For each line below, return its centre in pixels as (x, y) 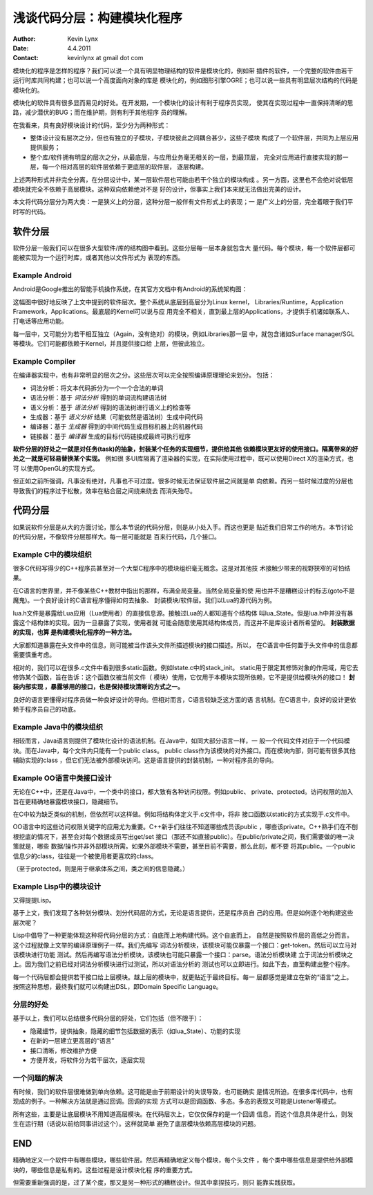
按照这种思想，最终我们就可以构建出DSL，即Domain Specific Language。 (117, 987)
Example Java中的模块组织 (58, 727)
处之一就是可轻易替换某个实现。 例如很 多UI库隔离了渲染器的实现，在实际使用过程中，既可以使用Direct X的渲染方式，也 (183, 458)
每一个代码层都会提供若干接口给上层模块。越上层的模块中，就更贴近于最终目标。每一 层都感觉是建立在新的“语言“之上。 (183, 977)
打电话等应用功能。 (40, 321)
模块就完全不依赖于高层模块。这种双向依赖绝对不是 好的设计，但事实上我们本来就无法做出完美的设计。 (159, 189)
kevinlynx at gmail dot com (105, 58)
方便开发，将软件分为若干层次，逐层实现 (87, 1060)
